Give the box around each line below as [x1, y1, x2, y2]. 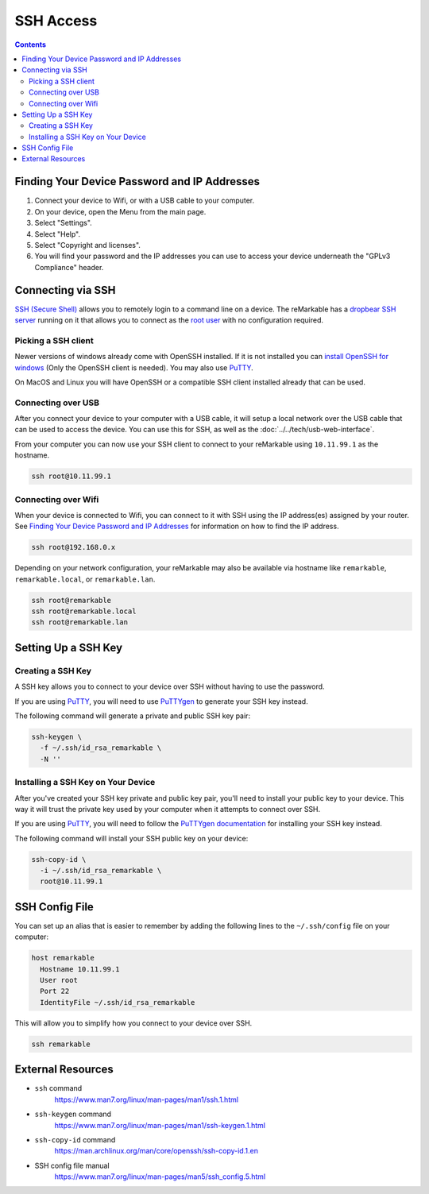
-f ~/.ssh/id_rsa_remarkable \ [40, 744, 162, 752]
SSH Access [14, 12, 98, 29]
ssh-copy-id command [34, 1134, 116, 1144]
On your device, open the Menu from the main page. [34, 207, 207, 216]
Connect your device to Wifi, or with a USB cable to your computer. [34, 195, 255, 206]
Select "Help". [34, 229, 81, 238]
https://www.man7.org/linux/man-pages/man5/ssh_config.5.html [54, 1172, 266, 1181]
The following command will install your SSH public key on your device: [14, 833, 249, 843]
